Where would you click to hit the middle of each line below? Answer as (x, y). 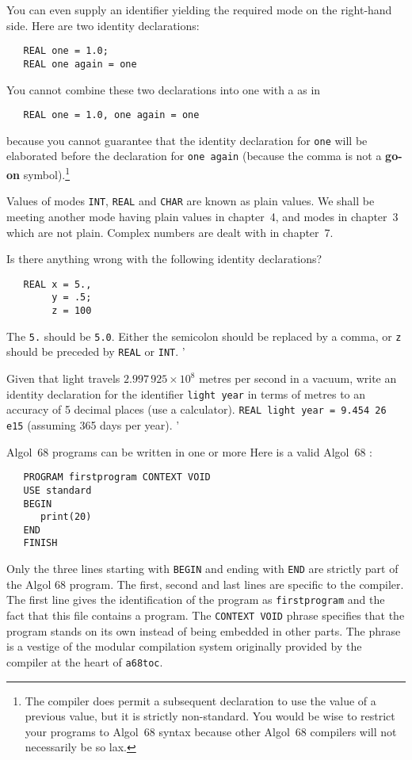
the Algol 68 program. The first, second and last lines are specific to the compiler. (205, 584)
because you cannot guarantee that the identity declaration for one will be (187, 140)
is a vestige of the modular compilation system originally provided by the (184, 646)
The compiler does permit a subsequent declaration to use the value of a (200, 700)
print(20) (66, 517)
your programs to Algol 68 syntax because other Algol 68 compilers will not (211, 731)
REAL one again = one (80, 64)
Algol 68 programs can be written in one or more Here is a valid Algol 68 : (189, 451)
